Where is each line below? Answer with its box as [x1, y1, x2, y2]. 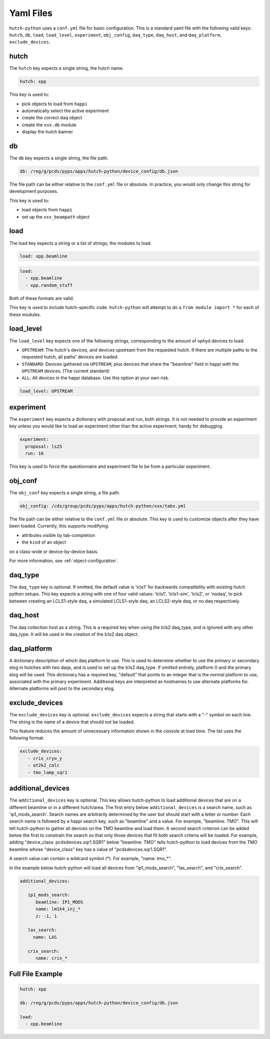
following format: [9, 735, 44, 741]
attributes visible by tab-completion [21, 532, 95, 538]
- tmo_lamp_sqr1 [27, 769, 67, 775]
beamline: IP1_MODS [35, 899, 83, 905]
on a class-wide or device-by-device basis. [9, 549, 98, 555]
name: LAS [32, 934, 57, 940]
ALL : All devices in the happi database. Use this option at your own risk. [21, 375, 169, 381]
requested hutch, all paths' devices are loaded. [21, 354, 118, 360]
